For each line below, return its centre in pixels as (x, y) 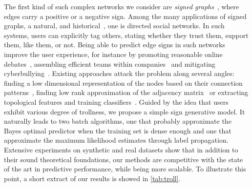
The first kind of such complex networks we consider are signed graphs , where (122, 6)
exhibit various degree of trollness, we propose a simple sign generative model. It (125, 111)
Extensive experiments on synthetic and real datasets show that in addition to (121, 149)
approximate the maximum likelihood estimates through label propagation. (116, 140)
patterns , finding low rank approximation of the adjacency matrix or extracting (126, 92)
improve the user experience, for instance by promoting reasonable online (113, 54)
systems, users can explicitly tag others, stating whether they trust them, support (126, 35)
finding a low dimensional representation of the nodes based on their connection (123, 83)
